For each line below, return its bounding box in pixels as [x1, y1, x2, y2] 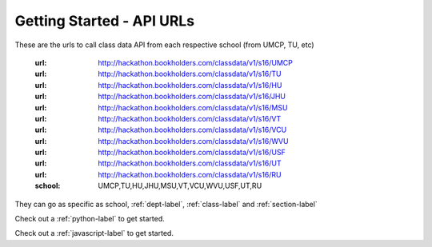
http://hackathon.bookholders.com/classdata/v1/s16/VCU [98, 125, 287, 135]
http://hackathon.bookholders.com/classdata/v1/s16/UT [98, 158, 282, 168]
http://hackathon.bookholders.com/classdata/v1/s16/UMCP [98, 58, 294, 67]
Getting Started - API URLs [14, 12, 195, 30]
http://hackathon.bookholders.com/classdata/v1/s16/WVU [98, 136, 289, 145]
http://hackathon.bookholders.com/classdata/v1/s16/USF [98, 148, 286, 157]
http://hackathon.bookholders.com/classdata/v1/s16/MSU [98, 102, 288, 112]
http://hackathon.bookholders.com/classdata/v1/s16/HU [98, 80, 282, 90]
